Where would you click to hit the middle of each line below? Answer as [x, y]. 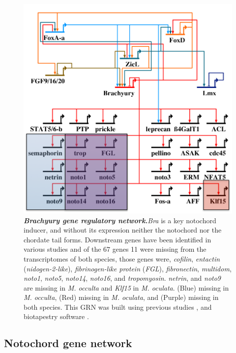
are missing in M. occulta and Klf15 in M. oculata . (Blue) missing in [126, 287]
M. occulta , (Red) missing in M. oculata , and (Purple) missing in [121, 297]
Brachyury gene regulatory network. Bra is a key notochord [120, 220]
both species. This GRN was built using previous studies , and [118, 307]
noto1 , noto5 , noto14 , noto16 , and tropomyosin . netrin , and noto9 [122, 278]
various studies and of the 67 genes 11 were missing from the [115, 249]
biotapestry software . [56, 316]
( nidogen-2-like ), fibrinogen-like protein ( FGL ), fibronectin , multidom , [128, 268]
